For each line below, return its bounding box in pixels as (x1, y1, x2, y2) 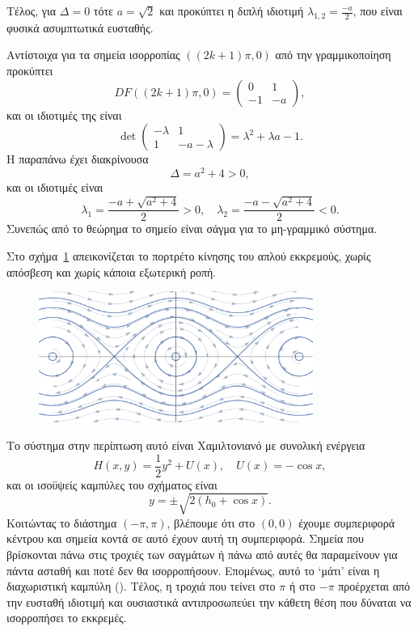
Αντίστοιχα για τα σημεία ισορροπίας (6, 46, 180, 63)
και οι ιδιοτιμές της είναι (6, 106, 122, 123)
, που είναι (353, 2, 403, 19)
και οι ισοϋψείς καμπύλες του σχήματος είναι (6, 476, 217, 493)
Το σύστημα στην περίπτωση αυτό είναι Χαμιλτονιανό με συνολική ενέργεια (6, 436, 365, 453)
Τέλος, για (6, 2, 57, 19)
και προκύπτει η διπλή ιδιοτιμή (159, 2, 304, 19)
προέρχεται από (338, 578, 411, 595)
